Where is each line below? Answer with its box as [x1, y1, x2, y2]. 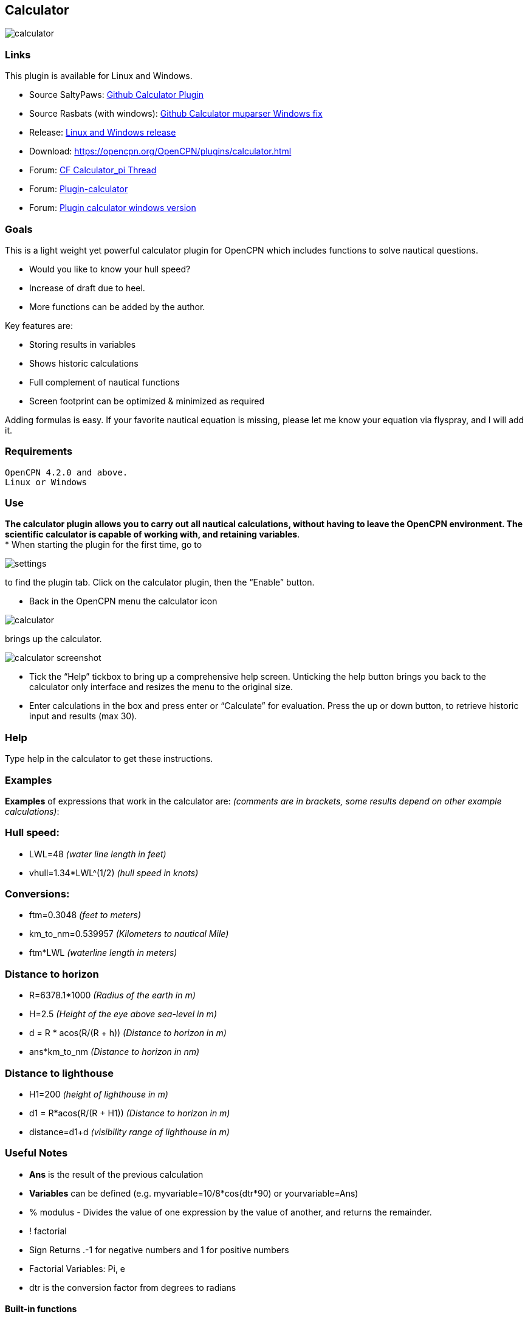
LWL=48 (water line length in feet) [29, 848, 166, 859]
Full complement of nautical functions [29, 376, 180, 387]
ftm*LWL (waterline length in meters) [29, 947, 177, 958]
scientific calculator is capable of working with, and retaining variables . [5, 529, 300, 540]
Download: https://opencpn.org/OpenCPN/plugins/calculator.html [29, 146, 292, 157]
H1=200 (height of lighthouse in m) [29, 1088, 168, 1099]
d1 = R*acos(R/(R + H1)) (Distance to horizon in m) [29, 1107, 230, 1118]
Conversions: [5, 888, 70, 900]
